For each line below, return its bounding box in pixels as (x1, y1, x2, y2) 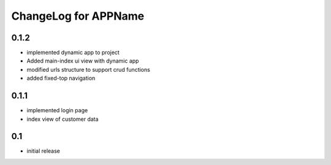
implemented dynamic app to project (26, 49, 120, 56)
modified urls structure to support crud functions (26, 66, 150, 73)
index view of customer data (26, 115, 99, 123)
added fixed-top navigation (26, 74, 96, 82)
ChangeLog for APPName (11, 9, 145, 23)
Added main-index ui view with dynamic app (26, 57, 139, 64)
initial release (26, 147, 61, 155)
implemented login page (26, 107, 88, 114)
